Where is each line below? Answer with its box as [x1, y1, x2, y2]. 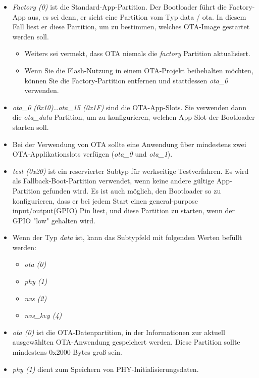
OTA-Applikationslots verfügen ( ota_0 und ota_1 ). [12, 149, 173, 159]
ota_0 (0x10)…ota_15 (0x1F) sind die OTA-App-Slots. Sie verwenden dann [12, 102, 246, 112]
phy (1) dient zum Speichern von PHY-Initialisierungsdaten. [12, 363, 199, 374]
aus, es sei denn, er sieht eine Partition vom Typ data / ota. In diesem [28, 11, 246, 22]
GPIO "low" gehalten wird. [12, 215, 95, 225]
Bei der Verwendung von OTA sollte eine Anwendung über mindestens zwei [12, 138, 246, 149]
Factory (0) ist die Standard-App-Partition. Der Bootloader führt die [12, 2, 227, 12]
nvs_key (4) [24, 310, 62, 320]
